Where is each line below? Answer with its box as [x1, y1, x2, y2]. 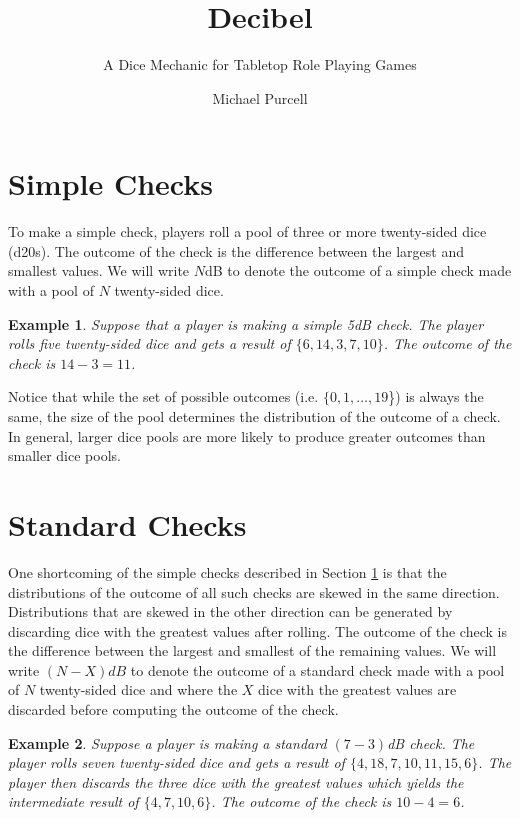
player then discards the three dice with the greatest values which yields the [8, 771, 464, 792]
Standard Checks [8, 503, 247, 544]
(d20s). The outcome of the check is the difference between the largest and [8, 240, 465, 261]
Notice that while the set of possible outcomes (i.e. [8, 386, 319, 407]
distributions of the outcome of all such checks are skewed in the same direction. [8, 581, 500, 602]
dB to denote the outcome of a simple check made [205, 260, 512, 281]
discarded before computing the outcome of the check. [8, 699, 339, 720]
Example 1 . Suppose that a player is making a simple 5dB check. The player [8, 313, 484, 334]
